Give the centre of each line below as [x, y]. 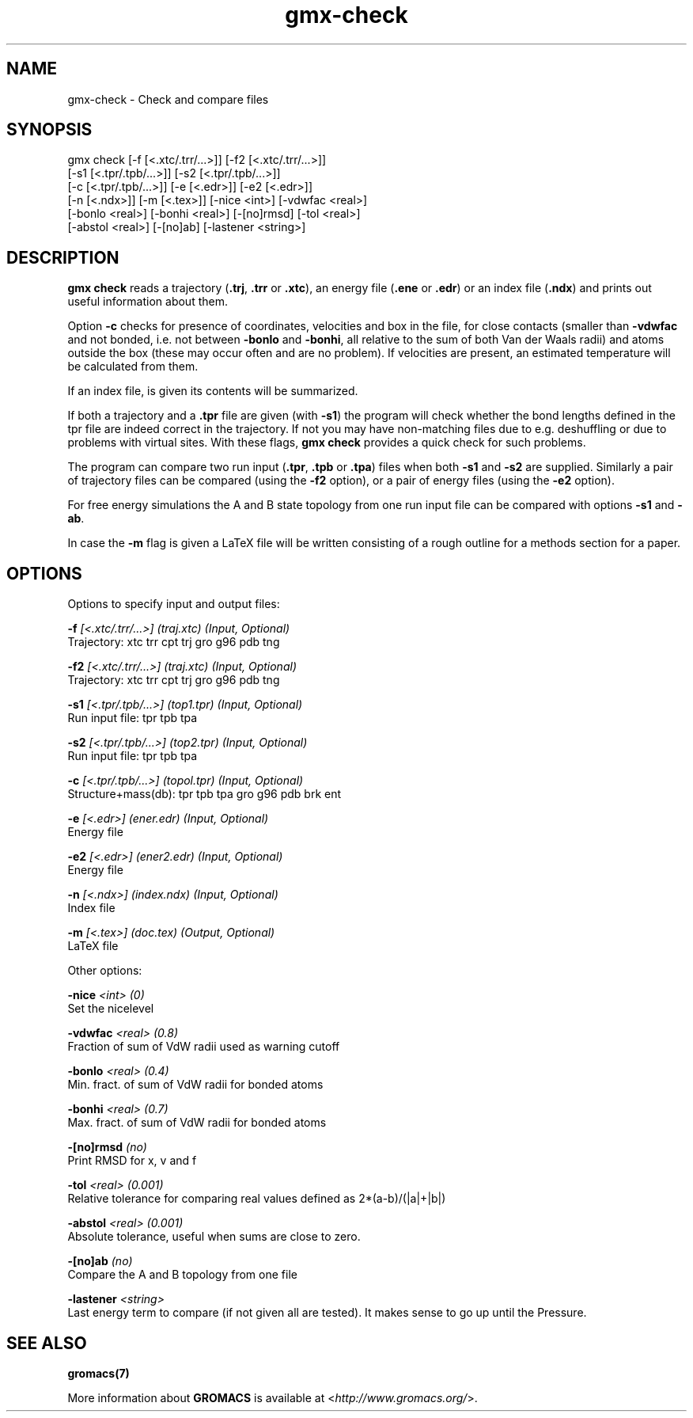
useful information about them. [148, 302]
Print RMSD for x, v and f [132, 1161]
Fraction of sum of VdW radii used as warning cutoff [204, 1047]
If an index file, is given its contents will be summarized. [213, 391]
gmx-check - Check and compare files [168, 99]
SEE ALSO [47, 1343]
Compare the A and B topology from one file [182, 1275]
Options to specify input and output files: [174, 604]
